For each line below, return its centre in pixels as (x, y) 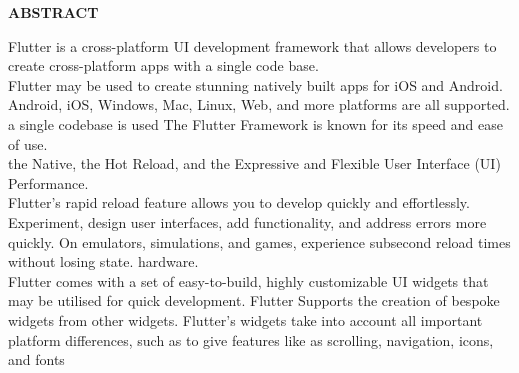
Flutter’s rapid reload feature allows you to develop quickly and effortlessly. (239, 202)
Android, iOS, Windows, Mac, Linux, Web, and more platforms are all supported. (259, 104)
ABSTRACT (53, 12)
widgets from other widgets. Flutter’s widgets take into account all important (245, 319)
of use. (28, 143)
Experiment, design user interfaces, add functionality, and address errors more (247, 221)
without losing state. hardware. (103, 261)
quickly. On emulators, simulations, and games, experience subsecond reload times (259, 241)
